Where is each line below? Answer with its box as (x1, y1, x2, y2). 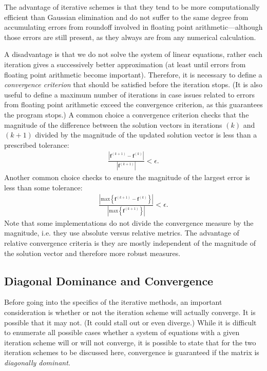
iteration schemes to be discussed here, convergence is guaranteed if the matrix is (4, 347, 259, 358)
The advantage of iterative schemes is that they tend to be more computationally (4, 2, 260, 12)
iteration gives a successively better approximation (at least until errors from (4, 58, 246, 69)
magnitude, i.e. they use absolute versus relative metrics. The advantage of (4, 227, 239, 238)
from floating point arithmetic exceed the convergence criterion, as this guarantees (4, 99, 263, 110)
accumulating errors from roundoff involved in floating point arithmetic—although (4, 22, 263, 32)
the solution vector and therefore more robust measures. (4, 247, 181, 258)
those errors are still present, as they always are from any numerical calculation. (4, 31, 256, 42)
